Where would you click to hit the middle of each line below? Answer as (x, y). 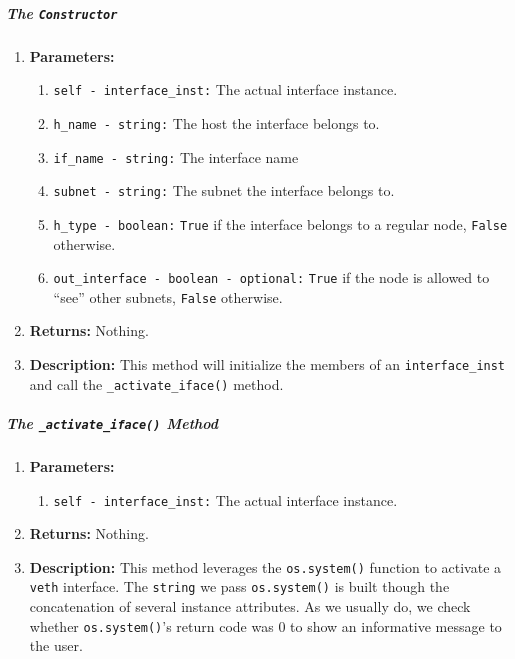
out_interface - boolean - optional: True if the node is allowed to (271, 277)
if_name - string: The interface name (176, 156)
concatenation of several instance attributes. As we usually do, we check (250, 606)
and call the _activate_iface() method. (156, 383)
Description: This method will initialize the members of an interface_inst (267, 364)
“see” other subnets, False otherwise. (168, 296)
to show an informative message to (396, 625)
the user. (56, 645)
